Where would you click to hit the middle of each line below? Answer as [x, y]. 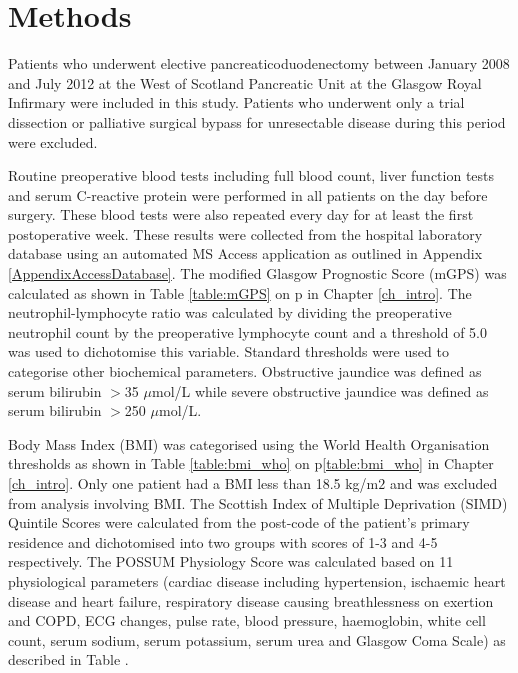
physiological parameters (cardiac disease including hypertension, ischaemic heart [257, 580]
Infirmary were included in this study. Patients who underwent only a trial [236, 102]
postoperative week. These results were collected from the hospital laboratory [245, 233]
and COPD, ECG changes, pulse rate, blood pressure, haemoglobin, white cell [247, 620]
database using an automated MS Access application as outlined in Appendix [245, 253]
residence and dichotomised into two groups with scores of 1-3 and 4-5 [223, 541]
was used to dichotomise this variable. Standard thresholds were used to [228, 351]
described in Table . [68, 659]
